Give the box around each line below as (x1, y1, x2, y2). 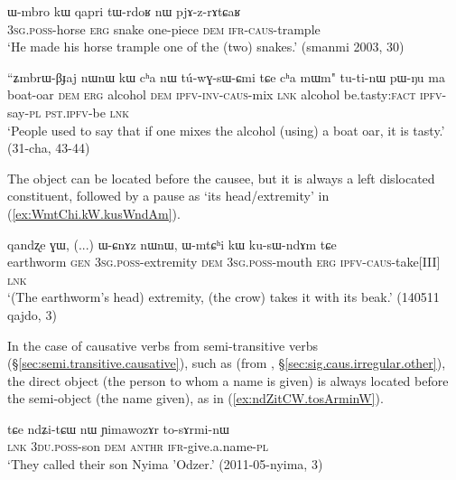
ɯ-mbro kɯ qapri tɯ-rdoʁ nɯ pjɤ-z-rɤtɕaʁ (7, 2, 241, 20)
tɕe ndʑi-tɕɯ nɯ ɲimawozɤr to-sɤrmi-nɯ (7, 419, 229, 438)
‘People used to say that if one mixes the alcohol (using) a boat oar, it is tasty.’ (7, 120, 445, 139)
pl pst (29, 102, 63, 121)
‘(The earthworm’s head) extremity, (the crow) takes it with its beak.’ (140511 (7, 287, 440, 306)
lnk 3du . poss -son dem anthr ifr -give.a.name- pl (7, 437, 269, 456)
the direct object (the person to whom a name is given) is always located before (7, 371, 449, 390)
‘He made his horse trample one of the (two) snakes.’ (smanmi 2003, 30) (7, 37, 405, 56)
